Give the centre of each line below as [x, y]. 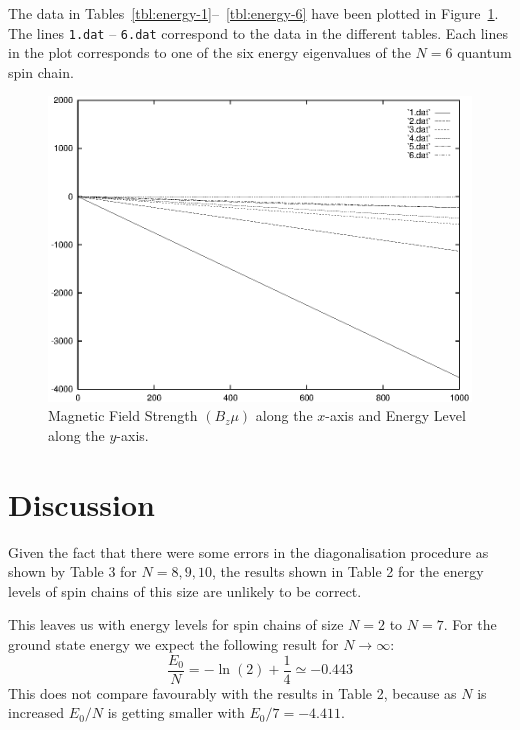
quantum [484, 52]
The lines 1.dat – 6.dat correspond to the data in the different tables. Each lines [258, 32]
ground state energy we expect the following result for [173, 644]
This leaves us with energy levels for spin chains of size [176, 624]
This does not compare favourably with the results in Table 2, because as [232, 692]
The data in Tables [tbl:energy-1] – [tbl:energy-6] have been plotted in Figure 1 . [253, 13]
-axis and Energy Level [395, 415]
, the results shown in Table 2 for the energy [347, 571]
